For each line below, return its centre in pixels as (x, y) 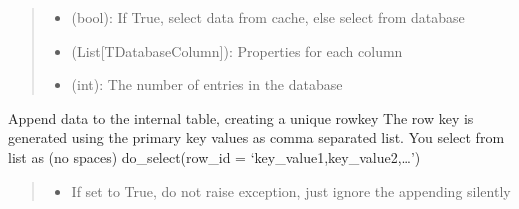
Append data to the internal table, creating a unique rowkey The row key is (241, 117)
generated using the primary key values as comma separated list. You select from (256, 137)
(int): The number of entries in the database (207, 84)
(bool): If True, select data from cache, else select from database (268, 17)
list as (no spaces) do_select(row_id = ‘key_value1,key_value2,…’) (214, 156)
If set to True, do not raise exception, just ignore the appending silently (291, 190)
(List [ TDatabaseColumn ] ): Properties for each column (237, 50)
